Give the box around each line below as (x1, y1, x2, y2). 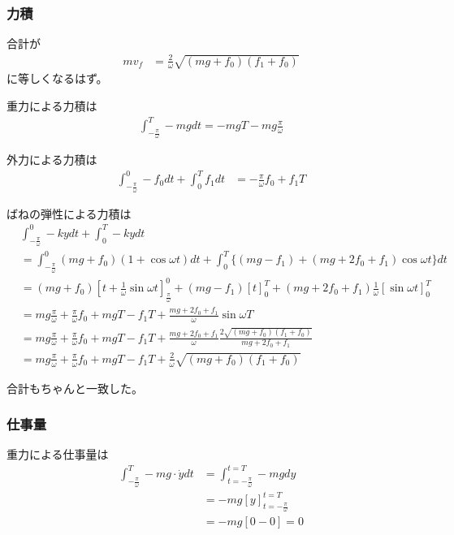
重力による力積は (6, 97, 97, 114)
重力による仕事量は (6, 446, 109, 463)
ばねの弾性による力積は (6, 205, 132, 222)
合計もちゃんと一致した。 (6, 379, 143, 396)
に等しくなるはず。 (6, 70, 108, 87)
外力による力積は (6, 151, 97, 168)
